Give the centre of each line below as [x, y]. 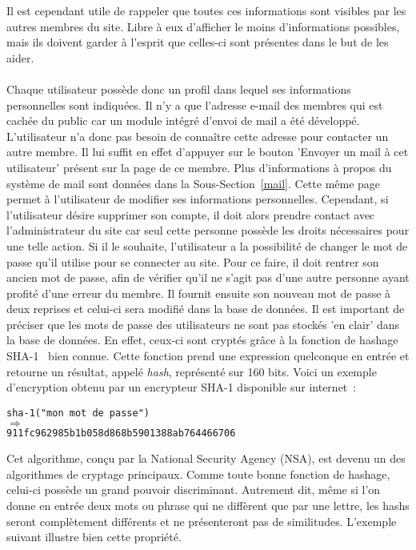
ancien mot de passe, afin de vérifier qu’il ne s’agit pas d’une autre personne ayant [208, 277]
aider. [20, 57]
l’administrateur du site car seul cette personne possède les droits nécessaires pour [208, 230]
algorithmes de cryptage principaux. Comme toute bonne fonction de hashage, [198, 474]
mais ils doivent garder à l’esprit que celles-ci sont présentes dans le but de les [198, 42]
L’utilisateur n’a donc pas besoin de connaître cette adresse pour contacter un [198, 136]
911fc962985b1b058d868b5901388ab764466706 [121, 433]
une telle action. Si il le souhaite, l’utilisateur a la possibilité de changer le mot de [207, 245]
